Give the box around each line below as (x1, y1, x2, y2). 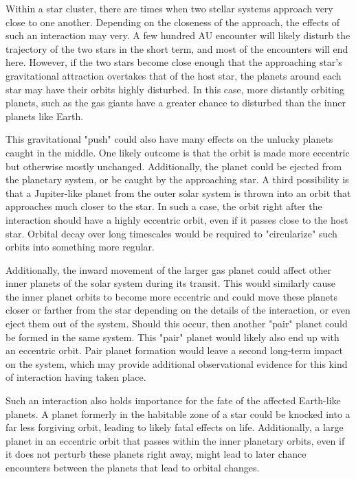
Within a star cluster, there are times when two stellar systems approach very (5, 1, 333, 15)
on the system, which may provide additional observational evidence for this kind (5, 356, 348, 371)
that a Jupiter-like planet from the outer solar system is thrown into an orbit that (5, 185, 351, 200)
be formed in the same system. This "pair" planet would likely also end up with (5, 329, 340, 344)
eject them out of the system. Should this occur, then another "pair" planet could (5, 316, 348, 331)
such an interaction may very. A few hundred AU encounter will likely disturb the (5, 28, 351, 43)
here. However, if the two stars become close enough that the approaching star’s (5, 55, 342, 69)
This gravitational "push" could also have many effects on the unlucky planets (5, 132, 333, 146)
